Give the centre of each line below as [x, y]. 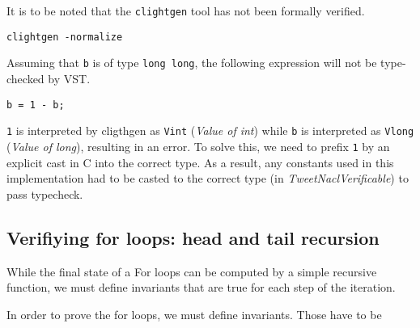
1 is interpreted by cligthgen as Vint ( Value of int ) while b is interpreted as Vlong [210, 130]
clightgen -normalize [65, 37]
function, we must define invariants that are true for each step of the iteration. [201, 287]
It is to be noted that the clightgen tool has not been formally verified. [186, 11]
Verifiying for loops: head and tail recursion [193, 237]
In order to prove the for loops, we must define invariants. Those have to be [194, 314]
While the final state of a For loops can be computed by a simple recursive [192, 271]
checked [25, 78]
